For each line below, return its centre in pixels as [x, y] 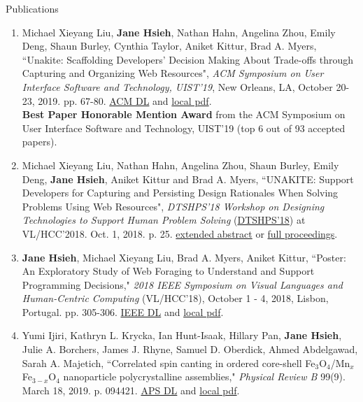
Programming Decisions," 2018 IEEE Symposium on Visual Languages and [182, 284]
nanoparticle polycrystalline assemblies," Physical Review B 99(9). [204, 376]
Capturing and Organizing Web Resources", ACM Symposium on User [173, 73]
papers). [40, 142]
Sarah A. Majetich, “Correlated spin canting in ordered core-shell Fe [169, 362]
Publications [32, 8]
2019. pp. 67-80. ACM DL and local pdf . [125, 100]
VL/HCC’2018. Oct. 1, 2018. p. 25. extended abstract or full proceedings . [180, 233]
